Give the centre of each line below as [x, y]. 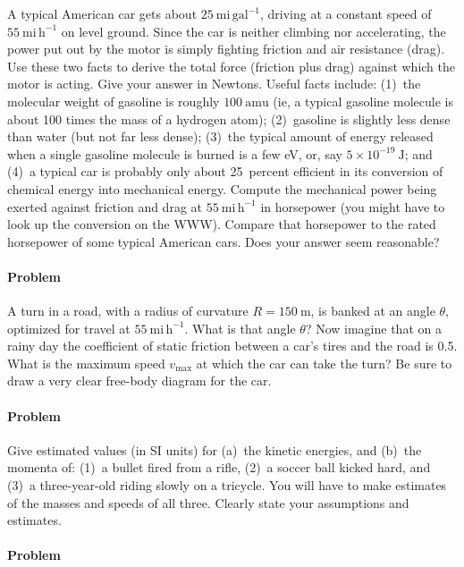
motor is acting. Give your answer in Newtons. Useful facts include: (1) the [214, 84]
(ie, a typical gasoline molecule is [363, 101]
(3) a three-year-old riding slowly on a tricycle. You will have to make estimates [227, 485]
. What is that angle [240, 328]
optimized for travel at [69, 328]
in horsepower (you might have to [353, 206]
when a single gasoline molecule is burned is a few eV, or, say [175, 153]
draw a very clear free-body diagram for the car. [139, 381]
